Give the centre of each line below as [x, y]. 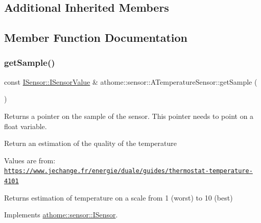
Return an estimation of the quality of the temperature [90, 143]
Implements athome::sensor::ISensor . [61, 215]
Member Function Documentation [96, 38]
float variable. [26, 126]
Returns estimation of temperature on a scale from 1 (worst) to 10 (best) [118, 197]
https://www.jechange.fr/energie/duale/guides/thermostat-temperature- [128, 171]
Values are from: [30, 160]
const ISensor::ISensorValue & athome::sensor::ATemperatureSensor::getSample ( [131, 81]
